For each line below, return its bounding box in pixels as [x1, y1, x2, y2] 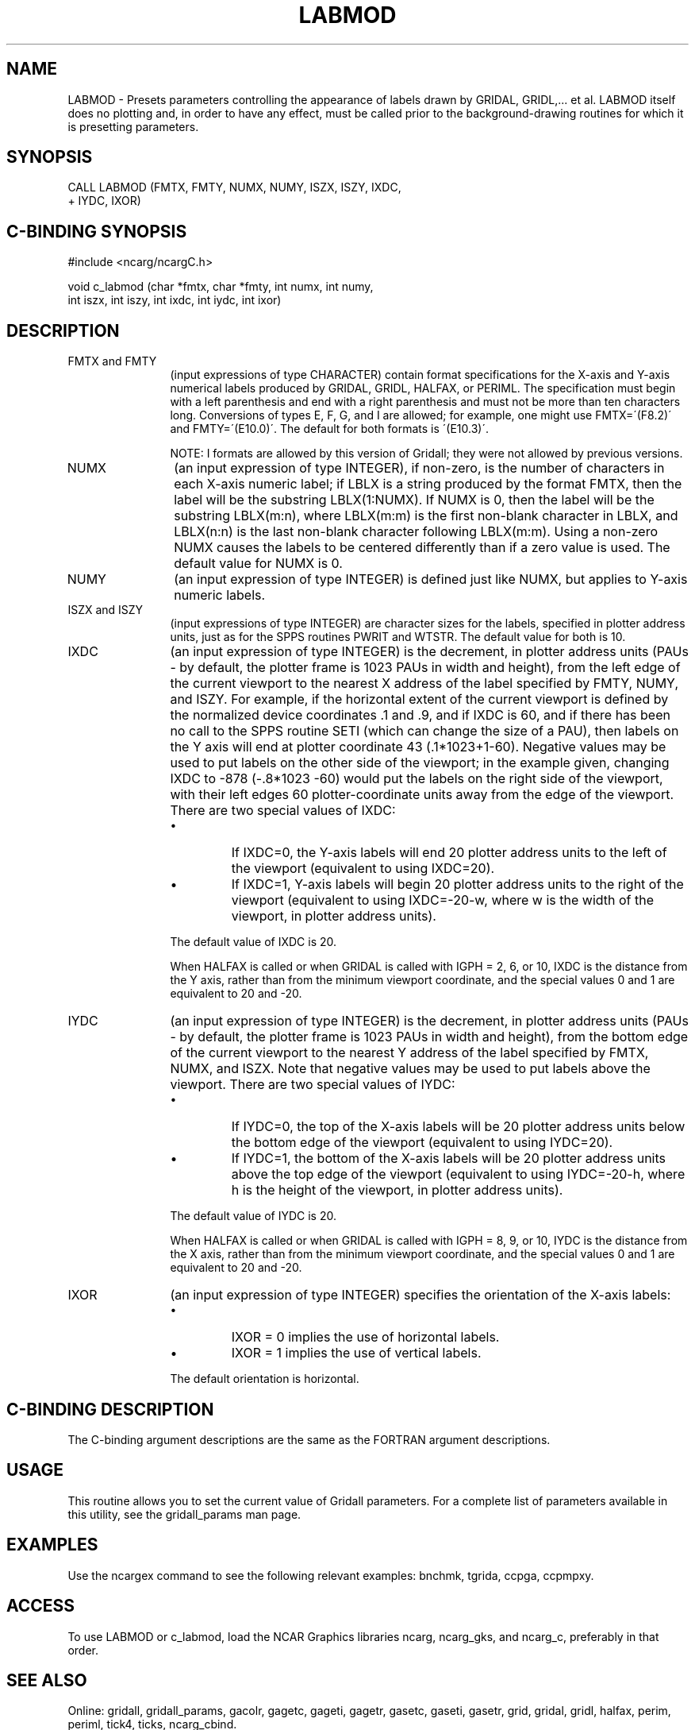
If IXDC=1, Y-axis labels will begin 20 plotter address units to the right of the [231, 876, 684, 893]
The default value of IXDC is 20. [170, 935, 337, 949]
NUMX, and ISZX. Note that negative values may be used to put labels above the [170, 1060, 651, 1077]
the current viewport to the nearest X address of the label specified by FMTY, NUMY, [170, 675, 679, 692]
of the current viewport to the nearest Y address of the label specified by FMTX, [170, 1045, 649, 1061]
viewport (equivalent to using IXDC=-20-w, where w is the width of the [231, 892, 655, 909]
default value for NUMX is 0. [174, 555, 343, 572]
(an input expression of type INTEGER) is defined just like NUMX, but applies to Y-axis [174, 571, 688, 588]
